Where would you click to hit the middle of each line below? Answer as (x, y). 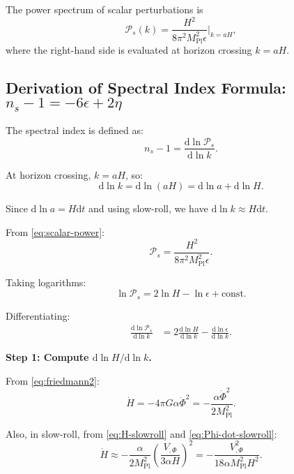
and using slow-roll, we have (148, 208)
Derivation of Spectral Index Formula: (146, 87)
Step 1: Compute (47, 356)
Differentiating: (38, 315)
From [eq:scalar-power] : (55, 231)
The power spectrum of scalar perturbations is (105, 9)
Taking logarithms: (46, 282)
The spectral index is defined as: (75, 129)
